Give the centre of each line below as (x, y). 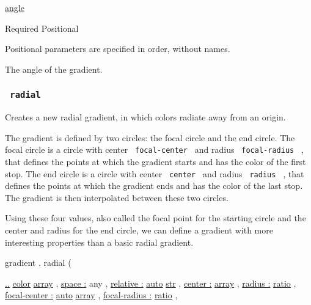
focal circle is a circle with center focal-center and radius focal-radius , (154, 149)
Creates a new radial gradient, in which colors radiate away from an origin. (145, 117)
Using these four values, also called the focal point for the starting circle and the (155, 218)
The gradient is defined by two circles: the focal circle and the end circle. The (150, 137)
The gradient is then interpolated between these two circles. (117, 197)
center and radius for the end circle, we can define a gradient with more (139, 230)
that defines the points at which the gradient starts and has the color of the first (155, 161)
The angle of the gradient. (54, 69)
